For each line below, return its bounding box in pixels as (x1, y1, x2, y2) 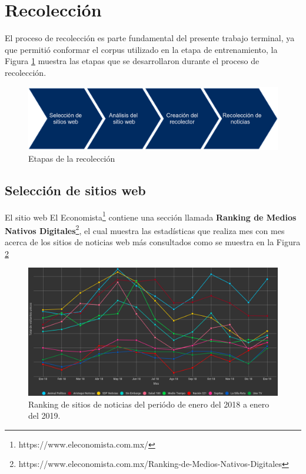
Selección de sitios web (5, 181, 146, 199)
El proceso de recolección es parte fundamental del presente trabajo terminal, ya (5, 32, 295, 44)
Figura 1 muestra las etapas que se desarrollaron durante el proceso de (5, 55, 260, 67)
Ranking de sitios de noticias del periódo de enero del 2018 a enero (28, 398, 270, 410)
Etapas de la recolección (28, 152, 115, 164)
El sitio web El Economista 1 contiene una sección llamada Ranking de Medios (5, 209, 297, 223)
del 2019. (28, 409, 61, 422)
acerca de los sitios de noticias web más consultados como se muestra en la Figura (5, 236, 301, 248)
